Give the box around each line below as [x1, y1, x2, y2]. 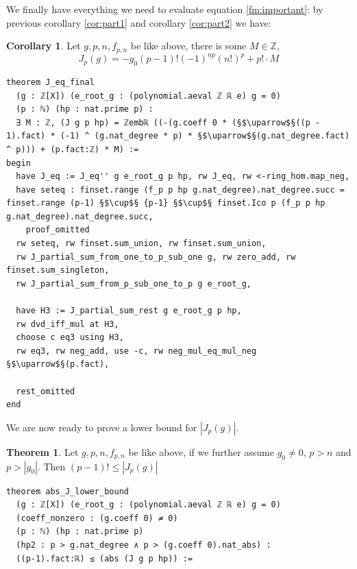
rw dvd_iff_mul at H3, [16, 319, 119, 329]
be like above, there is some [130, 38, 247, 53]
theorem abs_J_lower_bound [6, 486, 129, 496]
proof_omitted [25, 225, 90, 235]
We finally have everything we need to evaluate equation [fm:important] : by [6, 2, 323, 16]
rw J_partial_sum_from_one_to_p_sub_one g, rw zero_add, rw [16, 252, 296, 262]
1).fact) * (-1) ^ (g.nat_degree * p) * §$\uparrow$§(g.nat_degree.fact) [6, 131, 350, 141]
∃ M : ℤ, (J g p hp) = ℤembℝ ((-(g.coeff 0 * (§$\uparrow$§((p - [16, 117, 321, 128]
